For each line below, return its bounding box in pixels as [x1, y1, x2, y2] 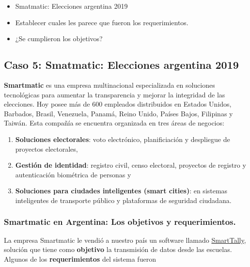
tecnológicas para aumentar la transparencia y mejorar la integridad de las [4, 89, 225, 99]
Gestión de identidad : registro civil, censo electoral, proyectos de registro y [15, 160, 246, 170]
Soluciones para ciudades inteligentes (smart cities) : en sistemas [15, 186, 228, 196]
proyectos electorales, [15, 143, 78, 154]
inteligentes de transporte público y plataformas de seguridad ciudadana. [15, 195, 232, 205]
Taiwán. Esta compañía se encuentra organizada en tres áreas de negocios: [4, 118, 224, 128]
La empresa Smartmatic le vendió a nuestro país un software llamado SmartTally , [4, 235, 246, 245]
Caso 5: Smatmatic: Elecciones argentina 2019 [4, 57, 239, 72]
